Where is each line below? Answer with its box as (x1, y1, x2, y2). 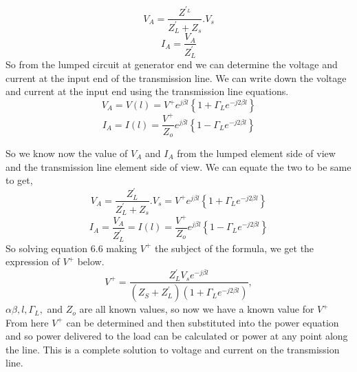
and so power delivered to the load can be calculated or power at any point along (6, 329, 348, 343)
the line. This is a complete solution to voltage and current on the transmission (6, 342, 340, 356)
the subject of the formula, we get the (154, 240, 314, 255)
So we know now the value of (6, 146, 128, 161)
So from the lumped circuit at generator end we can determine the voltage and (6, 57, 338, 72)
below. (77, 254, 105, 269)
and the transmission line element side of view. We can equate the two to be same (6, 159, 351, 174)
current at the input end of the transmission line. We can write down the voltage (6, 70, 347, 85)
